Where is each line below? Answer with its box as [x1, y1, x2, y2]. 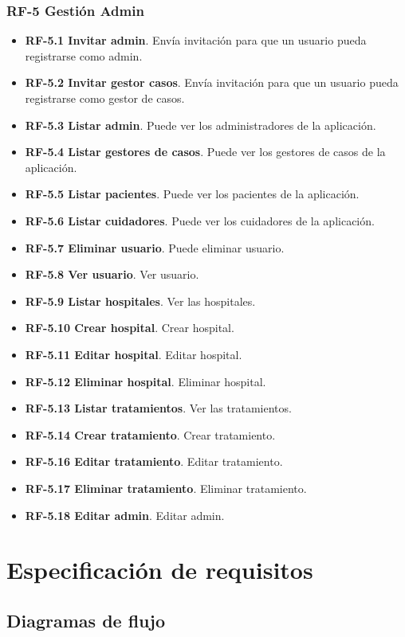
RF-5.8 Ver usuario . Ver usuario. [25, 266, 199, 283]
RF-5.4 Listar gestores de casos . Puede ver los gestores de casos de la [25, 143, 386, 160]
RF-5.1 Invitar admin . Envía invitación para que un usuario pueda [25, 32, 367, 49]
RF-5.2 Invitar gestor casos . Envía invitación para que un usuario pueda [25, 74, 399, 91]
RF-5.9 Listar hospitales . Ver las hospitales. [25, 292, 256, 309]
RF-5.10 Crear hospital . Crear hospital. [25, 319, 234, 336]
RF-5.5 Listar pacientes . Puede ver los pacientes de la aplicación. [25, 186, 360, 202]
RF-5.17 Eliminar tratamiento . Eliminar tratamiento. [25, 479, 307, 496]
